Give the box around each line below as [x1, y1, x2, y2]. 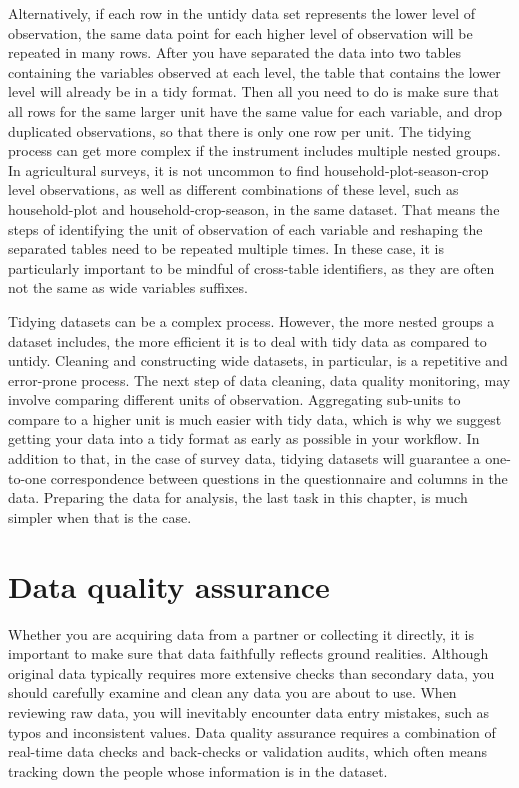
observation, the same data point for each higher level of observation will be [8, 22, 473, 43]
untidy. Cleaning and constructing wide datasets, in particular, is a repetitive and [8, 350, 508, 371]
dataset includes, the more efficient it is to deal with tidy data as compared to [8, 330, 487, 351]
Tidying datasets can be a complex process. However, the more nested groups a [8, 310, 495, 331]
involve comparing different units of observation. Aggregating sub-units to [8, 389, 461, 410]
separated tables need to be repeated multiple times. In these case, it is [8, 238, 445, 259]
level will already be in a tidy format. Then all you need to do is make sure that [8, 81, 500, 102]
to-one [8, 467, 47, 488]
